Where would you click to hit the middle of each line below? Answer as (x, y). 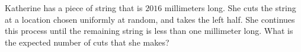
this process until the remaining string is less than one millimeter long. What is (149, 31)
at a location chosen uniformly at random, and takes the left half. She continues (150, 19)
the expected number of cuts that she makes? (87, 42)
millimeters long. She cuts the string (230, 8)
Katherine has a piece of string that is (74, 8)
